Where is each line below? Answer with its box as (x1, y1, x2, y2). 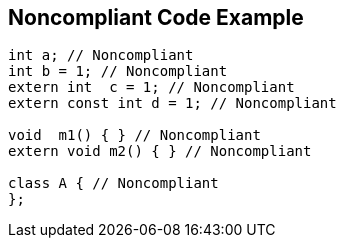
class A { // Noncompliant (8, 175, 219, 192)
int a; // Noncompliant (8, 47, 194, 64)
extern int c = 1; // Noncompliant (8, 79, 295, 96)
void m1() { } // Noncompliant (8, 127, 261, 144)
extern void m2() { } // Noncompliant (8, 143, 312, 160)
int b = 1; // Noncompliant (8, 63, 228, 80)
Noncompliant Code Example (8, 5, 304, 30)
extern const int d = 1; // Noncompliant (8, 95, 337, 112)
